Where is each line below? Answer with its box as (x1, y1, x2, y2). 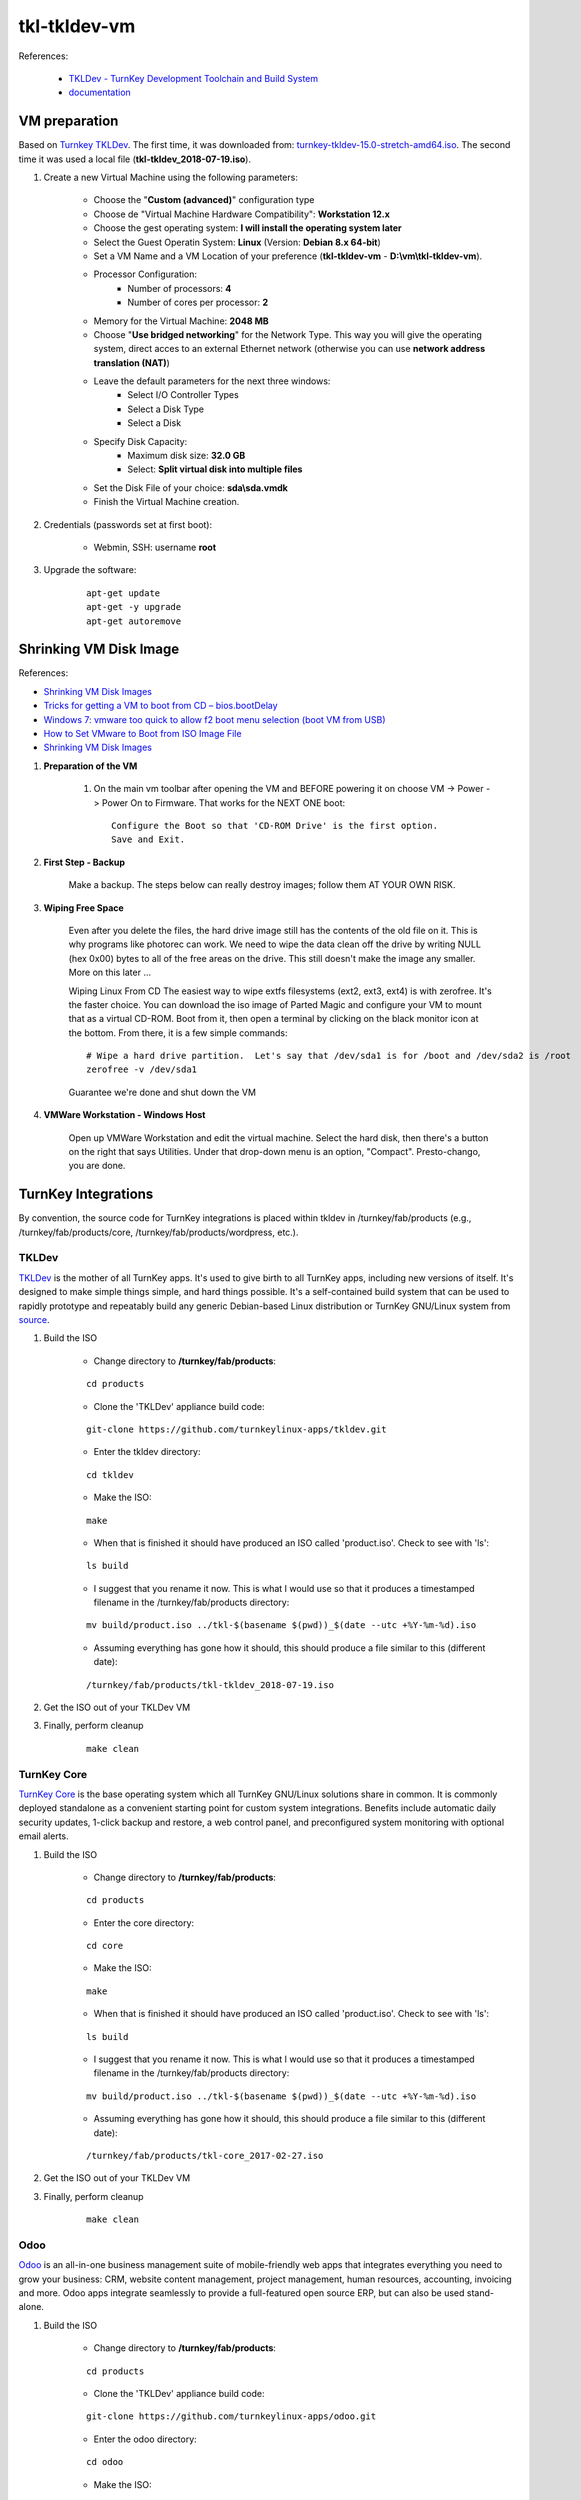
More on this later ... (68, 966, 152, 979)
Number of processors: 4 (127, 282, 232, 294)
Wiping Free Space (43, 901, 124, 914)
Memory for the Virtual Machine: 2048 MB (93, 315, 269, 327)
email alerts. (18, 1830, 69, 1842)
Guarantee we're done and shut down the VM (68, 1086, 257, 1098)
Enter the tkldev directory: (93, 1446, 201, 1458)
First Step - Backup (43, 856, 125, 868)
